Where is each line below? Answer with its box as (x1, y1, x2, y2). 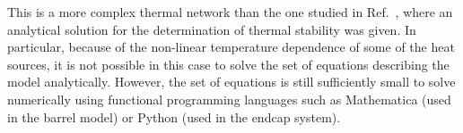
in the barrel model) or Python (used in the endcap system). (7, 107, 341, 126)
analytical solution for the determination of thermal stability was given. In (7, 20, 416, 38)
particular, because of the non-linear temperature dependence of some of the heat (7, 37, 455, 56)
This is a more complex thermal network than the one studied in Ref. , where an (7, 3, 453, 21)
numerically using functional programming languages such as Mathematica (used (7, 89, 451, 108)
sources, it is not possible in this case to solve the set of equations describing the (7, 54, 450, 73)
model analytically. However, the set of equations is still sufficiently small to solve (7, 72, 456, 91)
